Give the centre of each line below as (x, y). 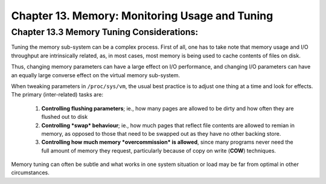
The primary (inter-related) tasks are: (57, 95)
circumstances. (30, 173)
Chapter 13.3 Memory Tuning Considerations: (105, 32)
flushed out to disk (65, 117)
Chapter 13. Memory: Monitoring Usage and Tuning (142, 16)
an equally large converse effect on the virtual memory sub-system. (96, 75)
